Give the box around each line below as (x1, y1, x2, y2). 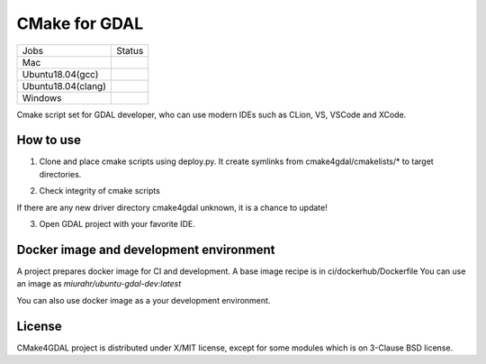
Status (115, 44, 144, 57)
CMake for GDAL (16, 14, 144, 33)
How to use (16, 132, 81, 148)
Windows (22, 91, 62, 104)
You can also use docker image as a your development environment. (16, 295, 271, 305)
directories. (39, 168, 82, 179)
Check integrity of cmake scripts (39, 186, 161, 196)
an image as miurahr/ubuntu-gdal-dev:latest (16, 278, 182, 289)
